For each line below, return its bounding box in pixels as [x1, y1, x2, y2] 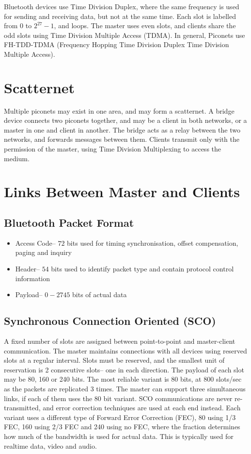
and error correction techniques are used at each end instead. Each [43, 403, 241, 413]
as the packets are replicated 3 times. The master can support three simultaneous [4, 383, 246, 393]
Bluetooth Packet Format [4, 215, 134, 230]
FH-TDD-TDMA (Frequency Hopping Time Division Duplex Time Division [4, 39, 229, 50]
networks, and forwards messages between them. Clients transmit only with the [4, 134, 239, 144]
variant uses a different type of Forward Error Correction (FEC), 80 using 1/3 [4, 412, 236, 422]
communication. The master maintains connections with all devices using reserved [4, 345, 247, 355]
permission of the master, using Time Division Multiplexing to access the [4, 144, 221, 154]
